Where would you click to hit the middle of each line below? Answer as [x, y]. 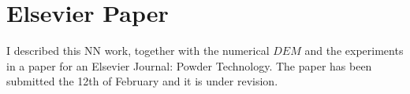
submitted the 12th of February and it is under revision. [142, 81]
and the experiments [354, 51]
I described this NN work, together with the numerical [138, 51]
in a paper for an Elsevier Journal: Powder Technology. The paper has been [189, 65]
